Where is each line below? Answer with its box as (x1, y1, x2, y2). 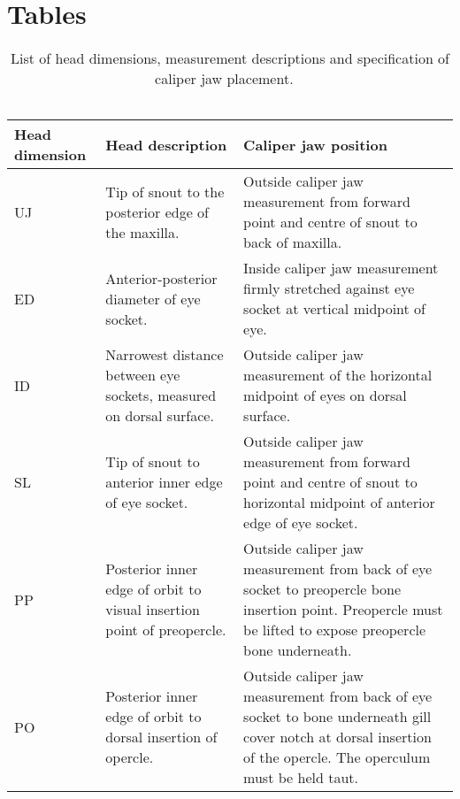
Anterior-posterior (105, 267, 218, 288)
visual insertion (105, 599, 200, 620)
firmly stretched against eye (243, 278, 415, 299)
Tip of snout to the (105, 181, 225, 202)
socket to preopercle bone (243, 579, 402, 600)
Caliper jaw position (243, 134, 387, 155)
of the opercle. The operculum (243, 747, 431, 768)
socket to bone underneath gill (243, 706, 432, 727)
